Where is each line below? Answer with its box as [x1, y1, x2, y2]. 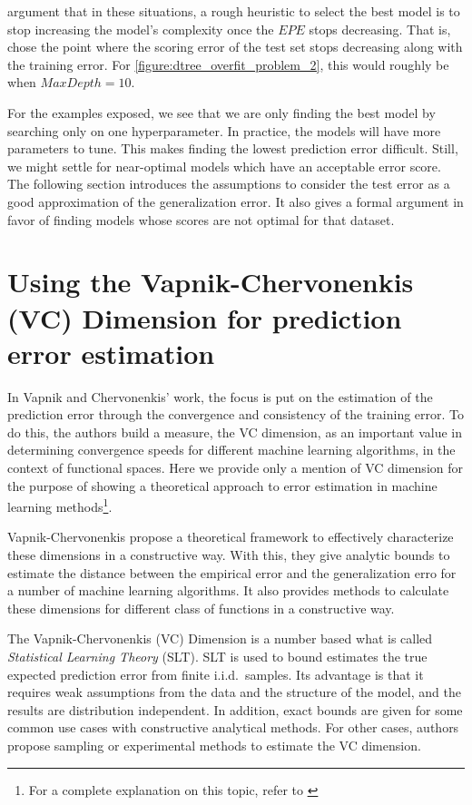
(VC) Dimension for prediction [7, 299, 402, 336]
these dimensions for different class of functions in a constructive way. [7, 598, 395, 617]
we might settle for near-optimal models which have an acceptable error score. [7, 156, 441, 175]
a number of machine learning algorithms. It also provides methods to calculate [7, 581, 449, 600]
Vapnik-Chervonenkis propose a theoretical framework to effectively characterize [7, 527, 454, 546]
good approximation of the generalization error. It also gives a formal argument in [7, 191, 464, 211]
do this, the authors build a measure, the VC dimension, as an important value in [7, 422, 463, 441]
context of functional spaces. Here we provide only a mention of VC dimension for [7, 458, 463, 476]
